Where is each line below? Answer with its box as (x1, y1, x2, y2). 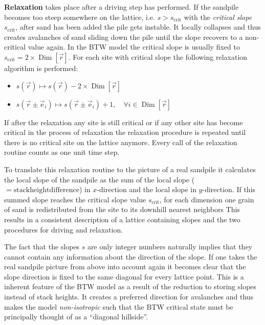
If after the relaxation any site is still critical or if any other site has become (4, 117, 243, 127)
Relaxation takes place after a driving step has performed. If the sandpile (4, 2, 239, 12)
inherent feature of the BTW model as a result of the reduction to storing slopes (4, 281, 257, 292)
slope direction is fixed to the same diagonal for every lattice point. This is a (4, 271, 244, 282)
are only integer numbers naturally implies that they (87, 241, 252, 252)
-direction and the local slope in (97, 184, 196, 195)
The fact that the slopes (4, 241, 80, 252)
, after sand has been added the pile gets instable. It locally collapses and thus (15, 21, 261, 32)
